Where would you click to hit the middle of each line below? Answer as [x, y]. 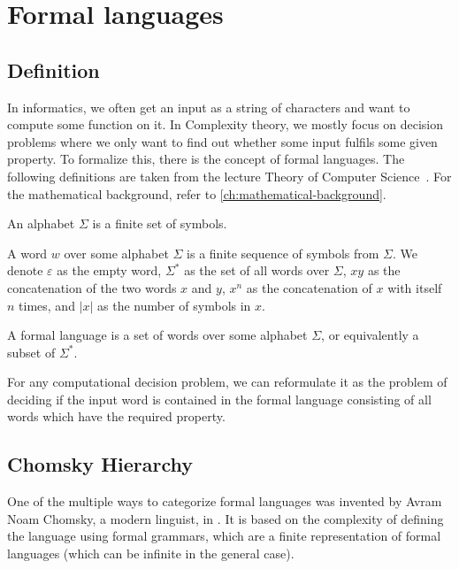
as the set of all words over [257, 270]
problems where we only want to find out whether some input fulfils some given [222, 141]
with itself [415, 287]
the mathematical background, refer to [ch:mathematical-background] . [197, 193]
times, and [47, 305]
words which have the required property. [116, 416]
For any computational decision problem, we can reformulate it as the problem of [227, 382]
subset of [31, 352]
